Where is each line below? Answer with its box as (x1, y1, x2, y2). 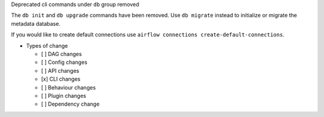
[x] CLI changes (41, 75, 81, 83)
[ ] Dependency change (41, 100, 100, 107)
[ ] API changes (41, 67, 79, 74)
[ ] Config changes (41, 59, 88, 66)
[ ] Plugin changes (41, 92, 86, 99)
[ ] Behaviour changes (41, 84, 96, 91)
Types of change (26, 42, 68, 49)
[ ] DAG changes (41, 50, 82, 57)
